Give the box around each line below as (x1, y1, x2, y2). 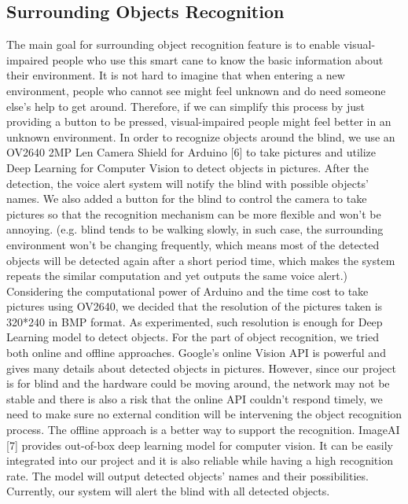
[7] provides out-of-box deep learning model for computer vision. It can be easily (6, 436, 393, 453)
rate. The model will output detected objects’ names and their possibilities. (6, 467, 369, 484)
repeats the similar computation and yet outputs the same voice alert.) (6, 267, 348, 284)
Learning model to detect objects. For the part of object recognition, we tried (6, 329, 379, 345)
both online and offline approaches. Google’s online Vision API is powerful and (6, 344, 386, 361)
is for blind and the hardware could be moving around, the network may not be (6, 375, 390, 392)
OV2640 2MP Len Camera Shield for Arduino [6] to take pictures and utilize (6, 144, 377, 160)
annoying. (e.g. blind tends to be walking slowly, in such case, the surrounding (6, 221, 384, 237)
